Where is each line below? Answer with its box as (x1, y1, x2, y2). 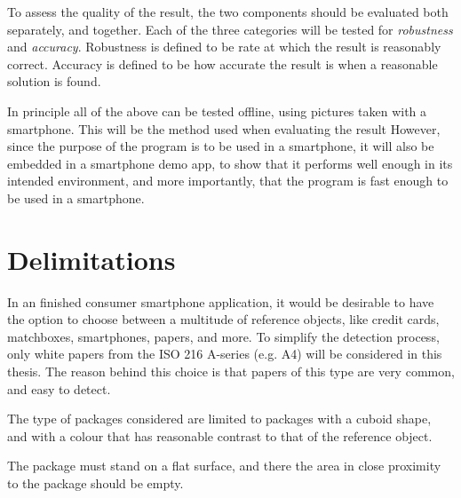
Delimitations (7, 241, 176, 277)
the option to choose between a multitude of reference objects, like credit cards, (7, 310, 440, 328)
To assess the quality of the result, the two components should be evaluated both (7, 3, 449, 20)
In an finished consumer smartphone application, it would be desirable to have (7, 292, 434, 311)
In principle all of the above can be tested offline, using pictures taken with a (7, 101, 427, 120)
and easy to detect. (7, 379, 111, 398)
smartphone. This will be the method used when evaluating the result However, (7, 119, 441, 138)
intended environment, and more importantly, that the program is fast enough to (7, 171, 449, 190)
